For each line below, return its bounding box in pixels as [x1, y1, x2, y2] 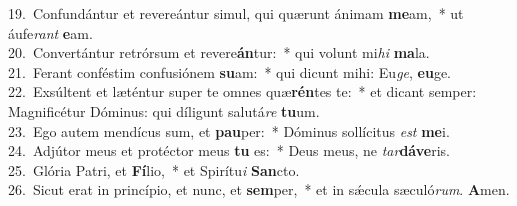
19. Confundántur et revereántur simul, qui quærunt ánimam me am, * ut [8, 3, 464, 23]
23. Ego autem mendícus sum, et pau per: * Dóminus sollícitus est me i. [8, 120, 450, 141]
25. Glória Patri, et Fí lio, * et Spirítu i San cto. [8, 159, 300, 180]
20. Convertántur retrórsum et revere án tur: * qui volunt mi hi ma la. [8, 42, 430, 63]
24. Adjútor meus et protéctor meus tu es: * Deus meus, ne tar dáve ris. [8, 140, 450, 161]
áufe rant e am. [8, 22, 93, 43]
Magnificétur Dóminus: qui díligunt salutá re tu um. [8, 100, 320, 121]
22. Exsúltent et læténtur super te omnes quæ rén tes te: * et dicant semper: [8, 81, 477, 102]
